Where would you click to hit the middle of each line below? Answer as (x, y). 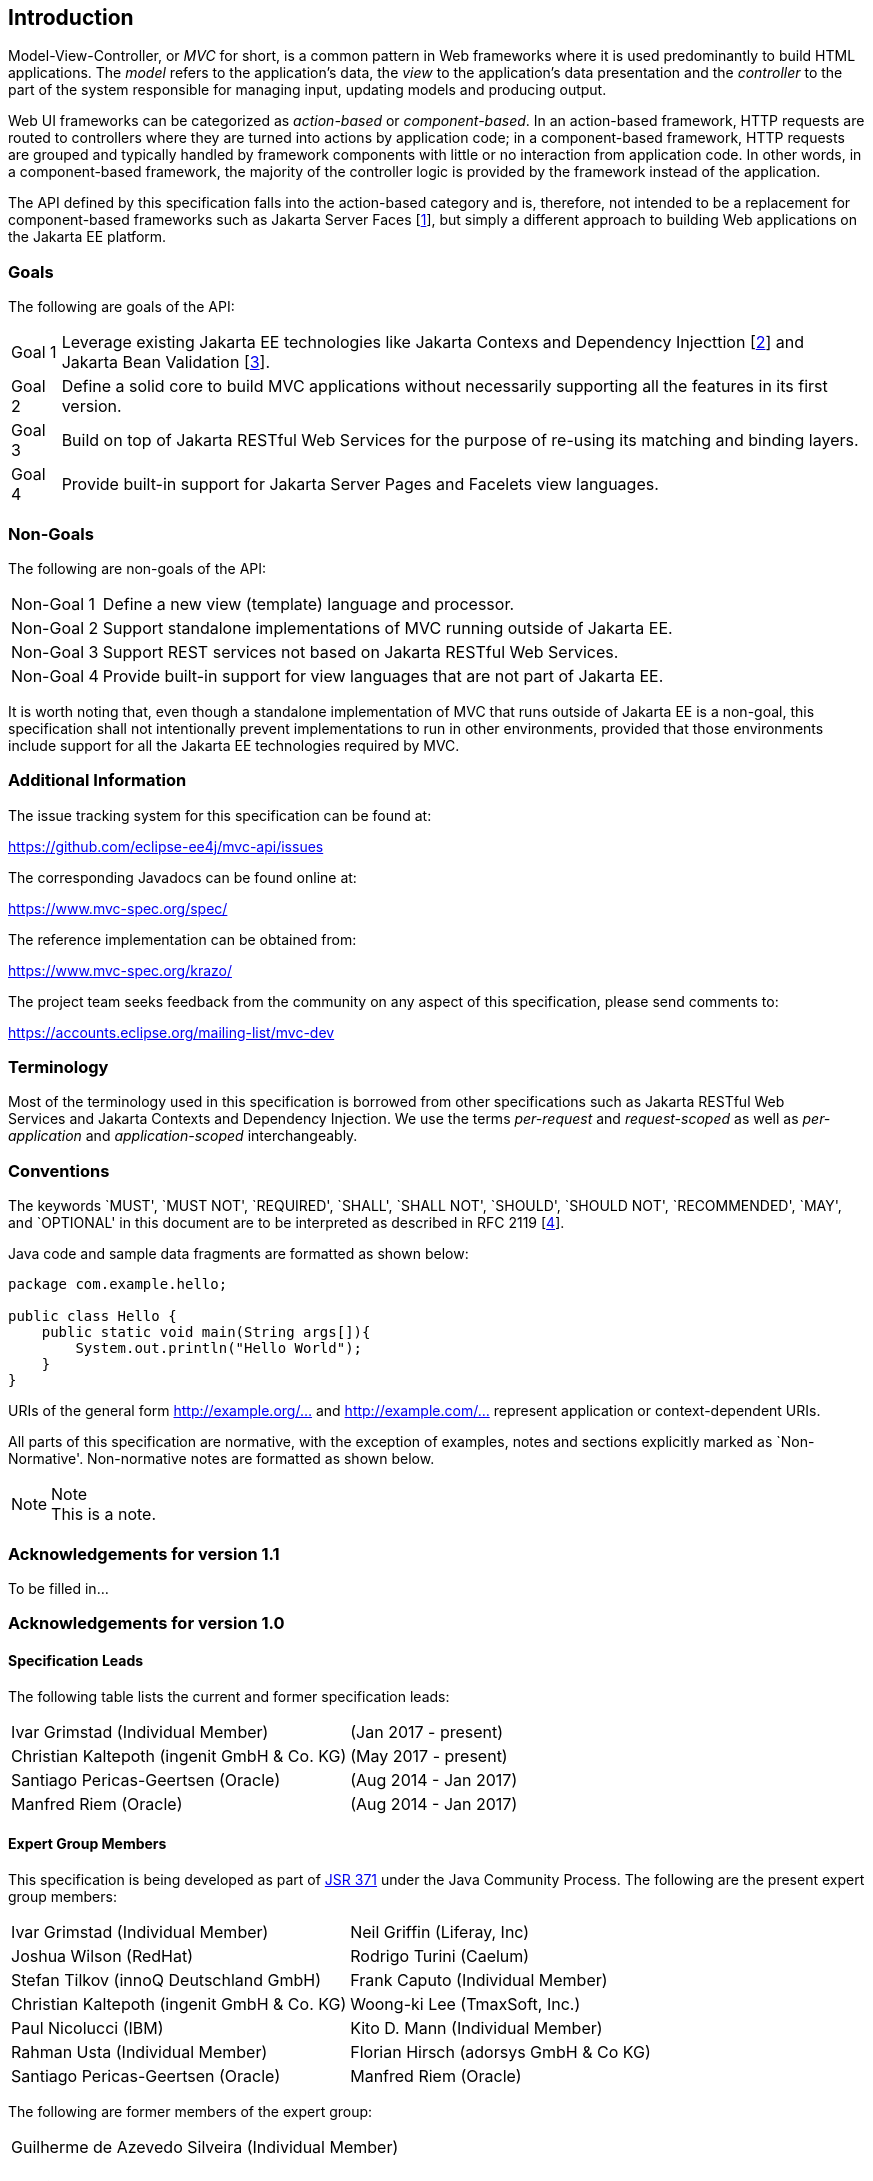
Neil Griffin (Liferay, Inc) (440, 1931)
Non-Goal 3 (55, 651)
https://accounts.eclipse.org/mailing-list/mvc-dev (171, 1032)
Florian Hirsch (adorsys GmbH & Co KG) (500, 2051)
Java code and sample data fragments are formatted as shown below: (238, 1254)
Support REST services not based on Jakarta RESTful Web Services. (360, 651)
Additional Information (97, 780)
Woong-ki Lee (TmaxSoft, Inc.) (465, 2003)
